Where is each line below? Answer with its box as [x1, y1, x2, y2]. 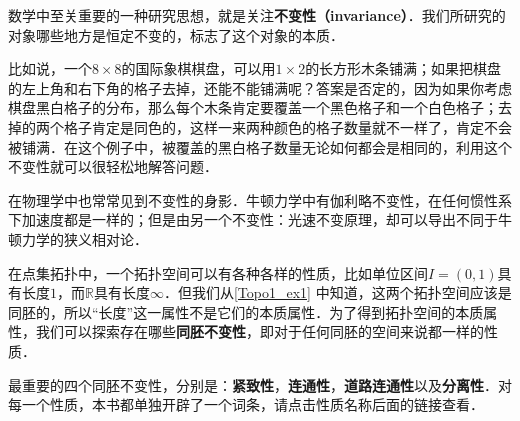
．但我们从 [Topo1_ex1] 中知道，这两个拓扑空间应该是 [163, 282, 512, 303]
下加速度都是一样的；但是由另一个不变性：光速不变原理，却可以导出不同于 [8, 209, 498, 230]
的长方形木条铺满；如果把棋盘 [305, 58, 502, 79]
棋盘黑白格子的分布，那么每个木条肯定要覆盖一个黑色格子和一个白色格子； [8, 97, 498, 118]
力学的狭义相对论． [21, 228, 148, 249]
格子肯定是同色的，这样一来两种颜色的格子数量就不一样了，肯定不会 [63, 116, 512, 137]
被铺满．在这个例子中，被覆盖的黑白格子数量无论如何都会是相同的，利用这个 [8, 136, 512, 157]
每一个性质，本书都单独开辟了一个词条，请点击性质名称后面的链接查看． [8, 394, 484, 415]
